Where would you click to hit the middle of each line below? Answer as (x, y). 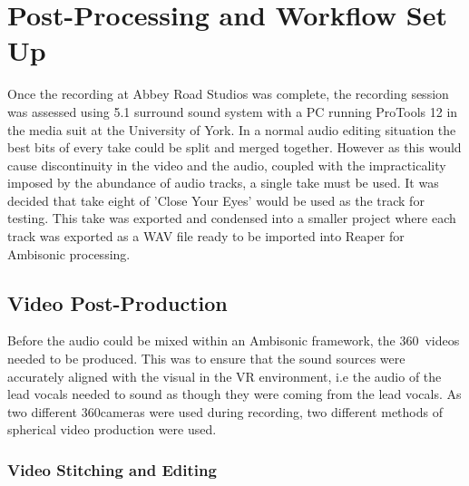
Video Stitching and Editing (112, 469)
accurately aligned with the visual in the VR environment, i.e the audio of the (225, 376)
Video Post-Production (117, 302)
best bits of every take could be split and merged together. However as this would (234, 147)
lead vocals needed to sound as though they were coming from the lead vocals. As (234, 394)
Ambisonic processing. (69, 253)
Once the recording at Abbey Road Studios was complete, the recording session (228, 94)
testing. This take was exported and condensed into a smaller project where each (232, 218)
